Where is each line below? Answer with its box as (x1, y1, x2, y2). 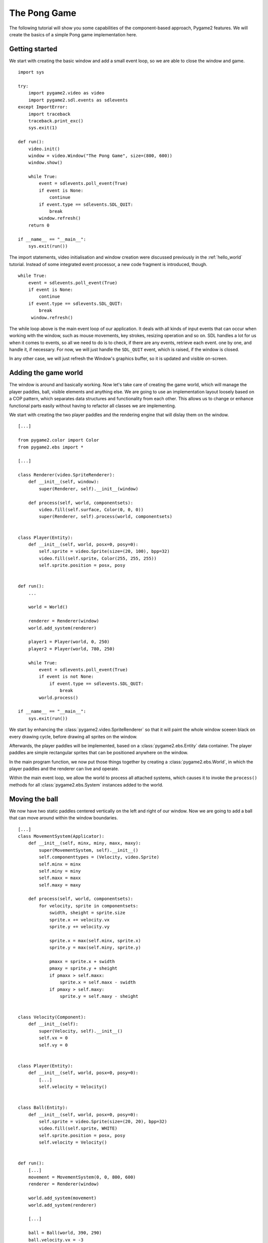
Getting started (9, 45, 58, 53)
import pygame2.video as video (28, 90, 105, 96)
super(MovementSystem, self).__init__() (39, 847, 138, 853)
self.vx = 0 (39, 1035, 68, 1041)
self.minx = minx (39, 861, 81, 867)
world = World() (28, 604, 68, 610)
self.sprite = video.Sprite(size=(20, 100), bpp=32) (39, 548, 170, 554)
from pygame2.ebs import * (18, 444, 84, 450)
